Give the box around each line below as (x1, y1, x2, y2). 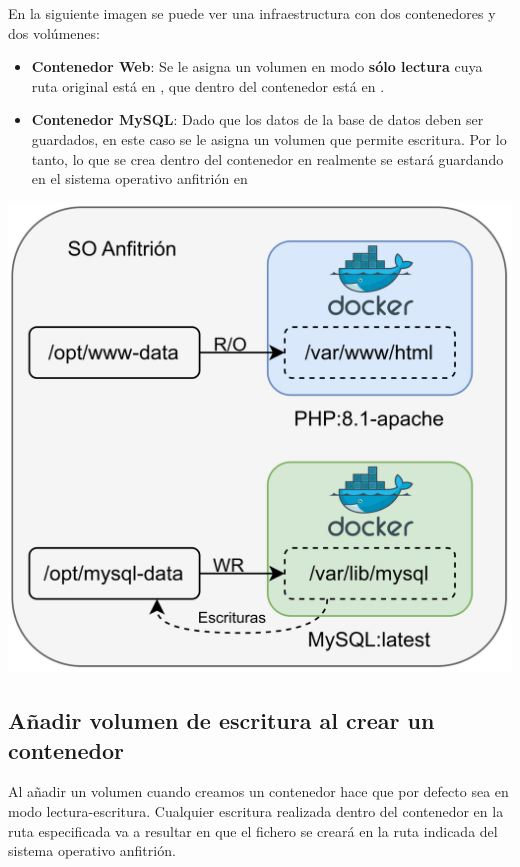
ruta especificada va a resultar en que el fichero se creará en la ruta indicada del (8, 820, 498, 841)
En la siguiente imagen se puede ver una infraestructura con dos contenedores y (8, 3, 496, 23)
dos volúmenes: (8, 22, 100, 43)
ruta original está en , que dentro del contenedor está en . (31, 75, 385, 96)
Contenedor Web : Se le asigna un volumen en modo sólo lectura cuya (31, 56, 483, 77)
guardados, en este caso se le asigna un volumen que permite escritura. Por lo (31, 128, 507, 149)
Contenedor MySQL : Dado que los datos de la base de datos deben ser (31, 109, 484, 130)
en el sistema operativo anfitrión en (31, 168, 248, 189)
